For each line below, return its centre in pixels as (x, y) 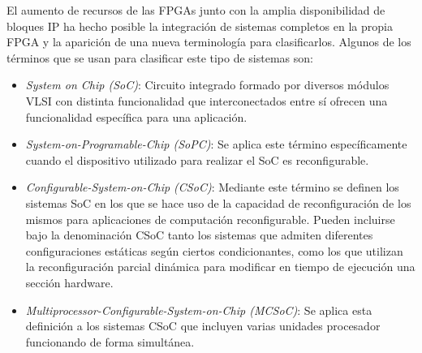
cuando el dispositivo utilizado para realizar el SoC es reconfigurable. (197, 159)
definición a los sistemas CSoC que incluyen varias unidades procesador (203, 326)
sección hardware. (69, 282)
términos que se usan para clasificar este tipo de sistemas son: (160, 57)
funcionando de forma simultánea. (110, 341)
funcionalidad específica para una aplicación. (136, 116)
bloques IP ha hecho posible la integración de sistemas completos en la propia (200, 26)
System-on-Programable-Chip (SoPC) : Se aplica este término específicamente (216, 144)
